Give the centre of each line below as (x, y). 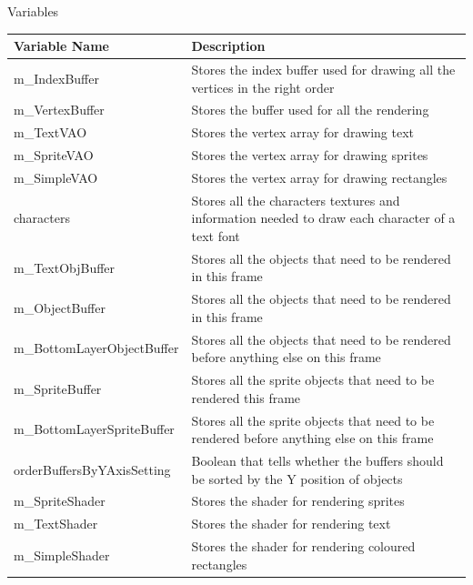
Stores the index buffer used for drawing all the (323, 69)
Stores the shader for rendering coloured (303, 546)
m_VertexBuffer (59, 110)
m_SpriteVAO (54, 155)
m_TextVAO (50, 132)
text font (216, 235)
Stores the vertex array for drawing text (303, 132)
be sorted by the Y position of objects (297, 478)
